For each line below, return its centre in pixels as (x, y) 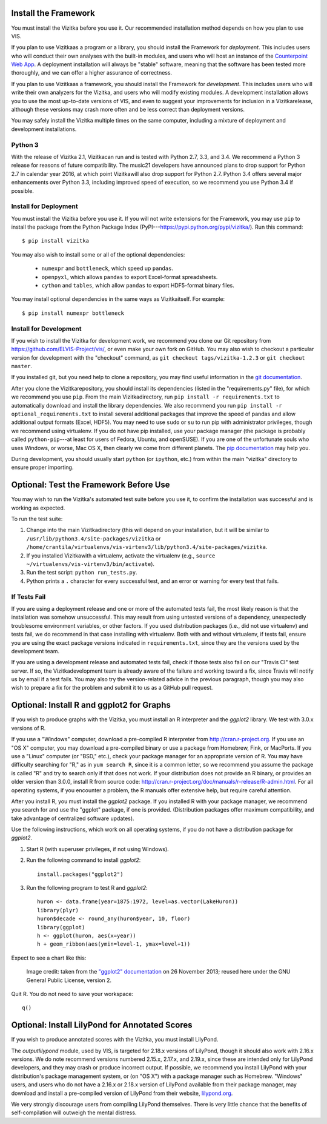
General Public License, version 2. (69, 980)
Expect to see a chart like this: (49, 958)
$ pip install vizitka (56, 241)
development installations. (44, 129)
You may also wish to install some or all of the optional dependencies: (98, 254)
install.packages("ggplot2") (80, 874)
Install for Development (46, 329)
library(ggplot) (61, 927)
